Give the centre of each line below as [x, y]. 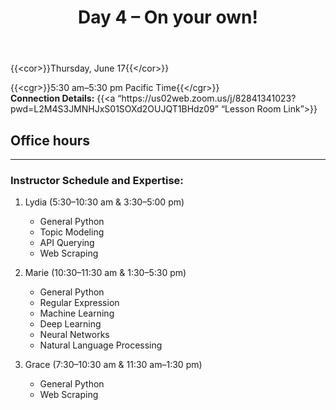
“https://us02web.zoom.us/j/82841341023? [207, 98]
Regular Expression [79, 303]
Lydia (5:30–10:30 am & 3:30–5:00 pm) [104, 202]
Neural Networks [74, 335]
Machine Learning [77, 313]
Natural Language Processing [101, 345]
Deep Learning [70, 324]
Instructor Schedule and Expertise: [97, 180]
